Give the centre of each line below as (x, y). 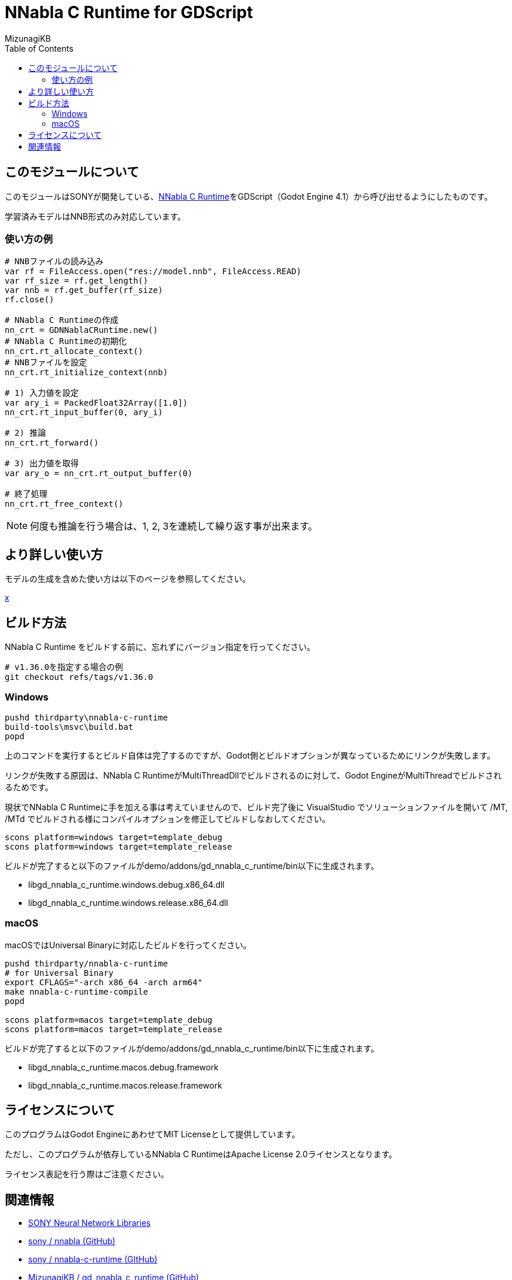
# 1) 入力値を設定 (42, 393)
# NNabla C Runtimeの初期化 (66, 341)
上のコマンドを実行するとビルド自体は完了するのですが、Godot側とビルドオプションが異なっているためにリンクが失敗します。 (250, 755)
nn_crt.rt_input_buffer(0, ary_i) (84, 412)
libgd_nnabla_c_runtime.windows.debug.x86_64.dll (126, 884)
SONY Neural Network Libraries (89, 1223)
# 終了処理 (26, 494)
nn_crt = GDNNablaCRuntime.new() (82, 330)
